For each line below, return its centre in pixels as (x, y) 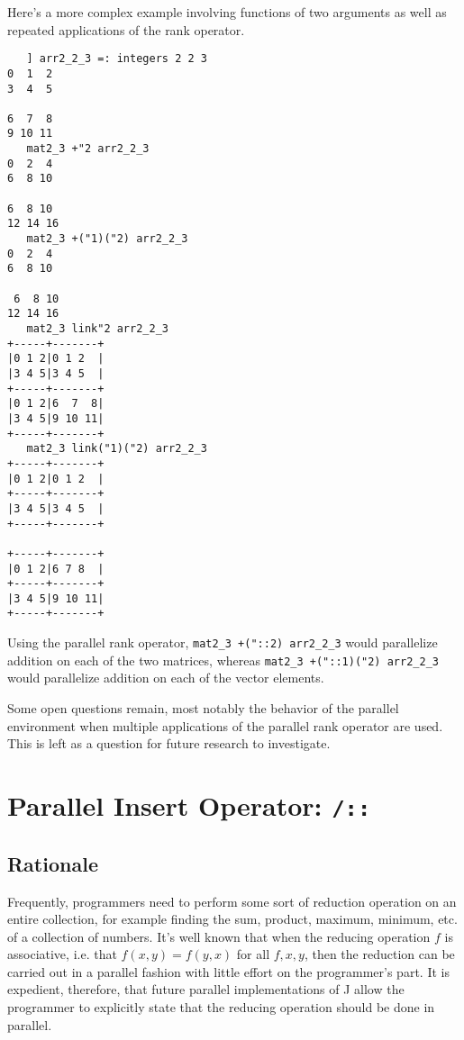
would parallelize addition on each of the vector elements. (166, 678)
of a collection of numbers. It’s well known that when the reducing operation (219, 936)
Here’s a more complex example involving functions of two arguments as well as (227, 12)
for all (253, 954)
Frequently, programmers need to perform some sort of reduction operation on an (232, 901)
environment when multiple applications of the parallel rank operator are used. (225, 725)
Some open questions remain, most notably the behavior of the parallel (203, 708)
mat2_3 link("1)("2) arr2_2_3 (117, 449)
